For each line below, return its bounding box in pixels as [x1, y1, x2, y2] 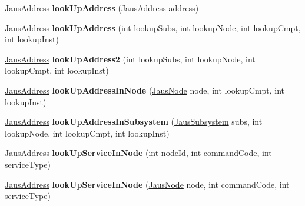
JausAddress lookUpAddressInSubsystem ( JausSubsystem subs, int [5, 115, 263, 128]
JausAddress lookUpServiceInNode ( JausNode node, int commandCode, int [5, 178, 290, 190]
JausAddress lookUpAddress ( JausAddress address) [5, 2, 199, 14]
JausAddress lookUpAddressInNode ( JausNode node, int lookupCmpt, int [5, 84, 285, 96]
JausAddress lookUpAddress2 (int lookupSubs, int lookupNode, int [5, 52, 256, 65]
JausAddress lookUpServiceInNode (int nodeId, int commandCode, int [5, 147, 272, 159]
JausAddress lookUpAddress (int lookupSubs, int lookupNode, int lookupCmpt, [5, 21, 301, 34]
